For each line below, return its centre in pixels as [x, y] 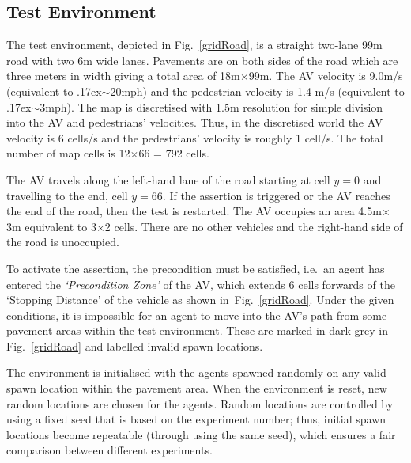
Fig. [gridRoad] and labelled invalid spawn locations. [135, 345]
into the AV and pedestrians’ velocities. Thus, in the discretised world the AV [195, 122]
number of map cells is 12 [68, 153]
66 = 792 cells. [174, 153]
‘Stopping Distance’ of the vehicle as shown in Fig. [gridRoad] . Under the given [200, 300]
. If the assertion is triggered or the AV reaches [276, 195]
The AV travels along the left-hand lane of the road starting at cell [168, 179]
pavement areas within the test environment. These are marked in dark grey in [198, 330]
